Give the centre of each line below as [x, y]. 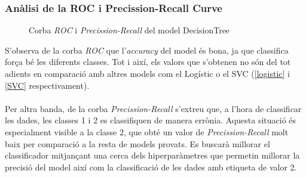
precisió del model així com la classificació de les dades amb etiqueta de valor [146, 167]
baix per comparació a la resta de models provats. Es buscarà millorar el [137, 143]
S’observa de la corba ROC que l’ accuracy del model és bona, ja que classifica [147, 50]
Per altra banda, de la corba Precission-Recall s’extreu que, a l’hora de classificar [153, 108]
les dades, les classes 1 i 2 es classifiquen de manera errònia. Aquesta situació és [151, 120]
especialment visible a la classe [61, 131]
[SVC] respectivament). [47, 85]
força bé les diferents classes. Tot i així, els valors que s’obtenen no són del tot [148, 62]
